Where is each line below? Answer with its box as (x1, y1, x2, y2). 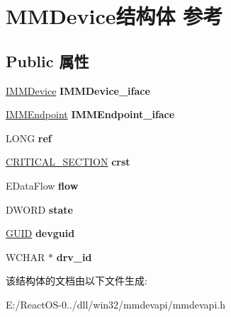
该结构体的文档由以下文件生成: (6, 273, 147, 288)
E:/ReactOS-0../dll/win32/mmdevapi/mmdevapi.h (6, 296, 225, 311)
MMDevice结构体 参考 (6, 1, 223, 30)
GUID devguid (6, 226, 75, 241)
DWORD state (6, 202, 73, 217)
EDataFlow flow (6, 178, 79, 192)
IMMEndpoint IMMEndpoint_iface (6, 107, 175, 122)
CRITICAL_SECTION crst (6, 154, 130, 169)
